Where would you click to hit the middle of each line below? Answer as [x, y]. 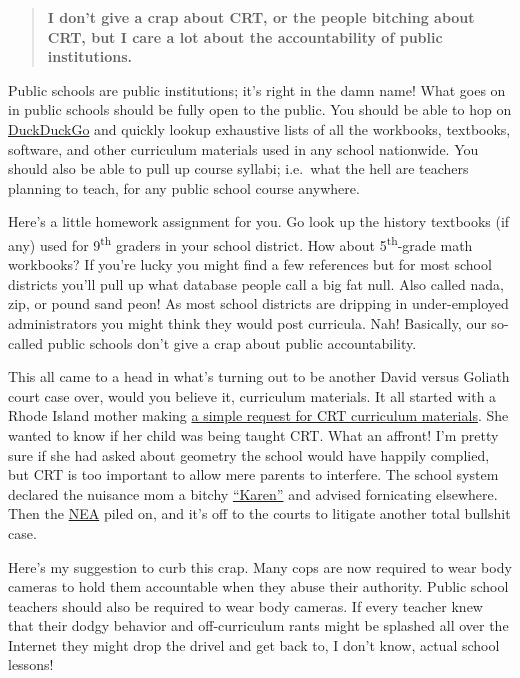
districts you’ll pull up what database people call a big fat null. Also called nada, [256, 283]
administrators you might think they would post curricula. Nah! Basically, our [247, 322]
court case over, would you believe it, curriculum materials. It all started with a [252, 395]
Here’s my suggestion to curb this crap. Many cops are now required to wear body [260, 566]
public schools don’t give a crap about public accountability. [232, 342]
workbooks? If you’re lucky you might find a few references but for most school [250, 264]
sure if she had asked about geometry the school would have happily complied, [249, 454]
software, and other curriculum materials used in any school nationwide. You [243, 148]
